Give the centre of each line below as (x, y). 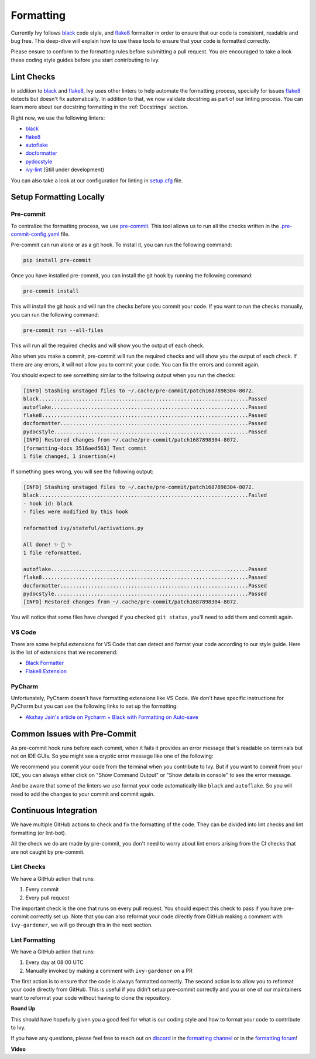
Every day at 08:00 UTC (55, 962)
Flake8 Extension (46, 671)
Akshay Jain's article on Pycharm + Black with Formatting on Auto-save (112, 717)
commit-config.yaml (35, 234)
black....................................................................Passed (145, 399)
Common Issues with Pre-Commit (74, 734)
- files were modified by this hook (76, 512)
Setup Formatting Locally (58, 197)
